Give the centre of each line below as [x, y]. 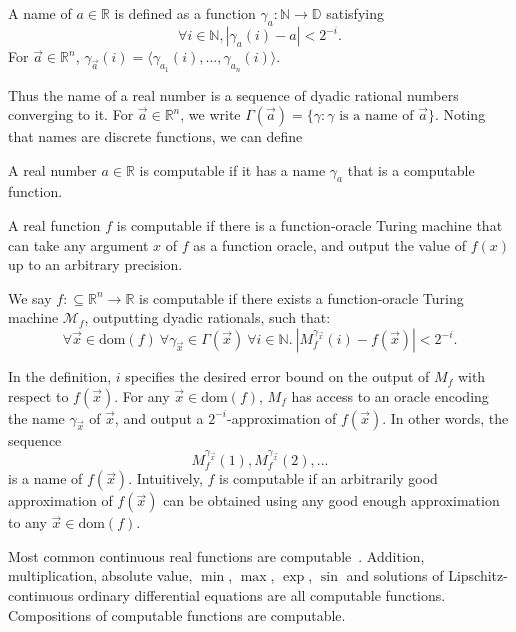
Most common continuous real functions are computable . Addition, [216, 555]
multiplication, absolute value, [100, 575]
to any [27, 522]
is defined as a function [185, 13]
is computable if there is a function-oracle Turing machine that [309, 225]
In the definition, [60, 376]
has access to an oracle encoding [390, 395]
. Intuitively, [165, 478]
